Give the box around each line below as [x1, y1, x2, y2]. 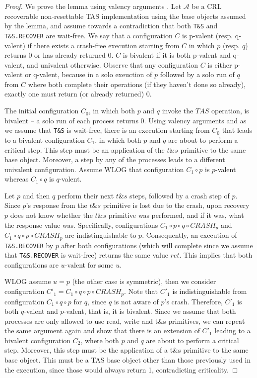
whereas [4, 174, 29, 184]
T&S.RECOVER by [4, 240, 54, 250]
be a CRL [192, 1, 222, 11]
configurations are [4, 259, 59, 270]
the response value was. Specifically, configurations [4, 219, 158, 230]
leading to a [214, 325, 251, 336]
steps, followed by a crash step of [129, 190, 230, 200]
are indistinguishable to [65, 230, 136, 240]
